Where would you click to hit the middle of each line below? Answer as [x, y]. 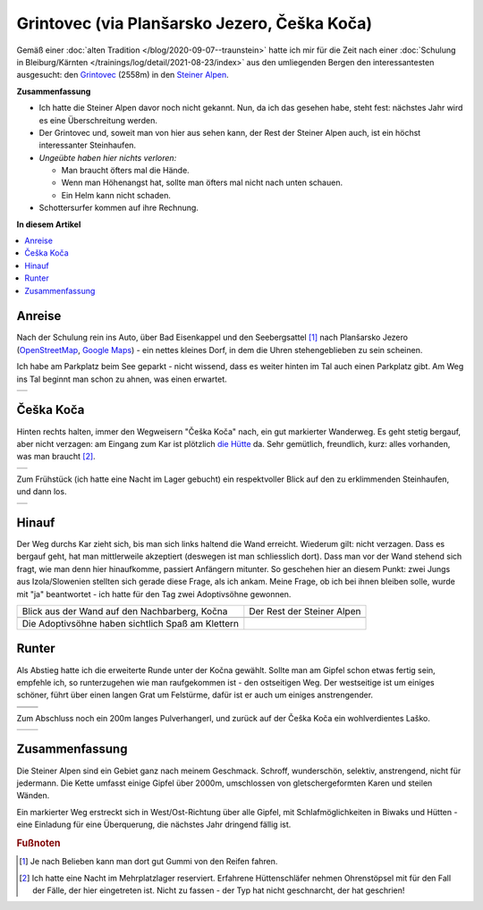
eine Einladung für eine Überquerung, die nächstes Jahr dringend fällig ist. [154, 825]
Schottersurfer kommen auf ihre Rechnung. [119, 208]
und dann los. [42, 492]
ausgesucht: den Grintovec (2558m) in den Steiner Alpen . [123, 75]
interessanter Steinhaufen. [88, 145]
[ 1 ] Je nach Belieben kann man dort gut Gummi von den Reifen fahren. [148, 862]
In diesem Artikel [49, 224]
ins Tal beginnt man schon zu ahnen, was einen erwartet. [122, 379]
